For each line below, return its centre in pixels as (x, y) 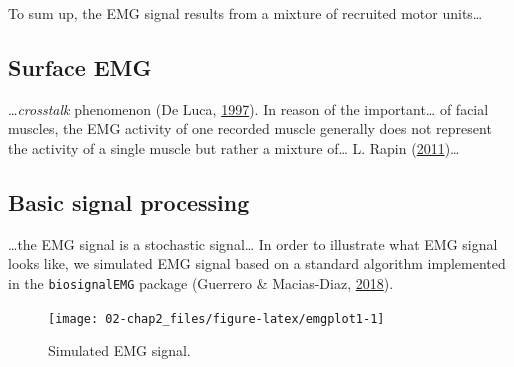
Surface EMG (80, 66)
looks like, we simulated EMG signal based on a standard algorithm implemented (257, 263)
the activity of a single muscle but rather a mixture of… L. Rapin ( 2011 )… (234, 147)
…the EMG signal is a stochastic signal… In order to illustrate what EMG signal (253, 243)
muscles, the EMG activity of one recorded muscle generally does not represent (250, 128)
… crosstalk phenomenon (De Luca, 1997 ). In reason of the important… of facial (248, 108)
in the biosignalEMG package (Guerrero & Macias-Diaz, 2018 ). (201, 282)
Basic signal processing (129, 201)
